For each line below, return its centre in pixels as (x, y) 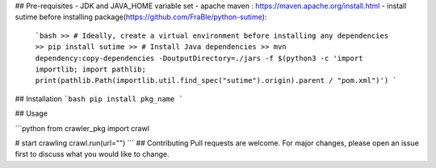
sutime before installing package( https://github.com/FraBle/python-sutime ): (141, 17)
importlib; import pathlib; (91, 69)
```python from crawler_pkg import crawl (82, 128)
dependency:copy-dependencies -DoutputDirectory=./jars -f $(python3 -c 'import (199, 58)
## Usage (31, 113)
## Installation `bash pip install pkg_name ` (99, 98)
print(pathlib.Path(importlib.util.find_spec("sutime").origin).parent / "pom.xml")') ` (216, 81)
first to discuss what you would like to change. (92, 154)
